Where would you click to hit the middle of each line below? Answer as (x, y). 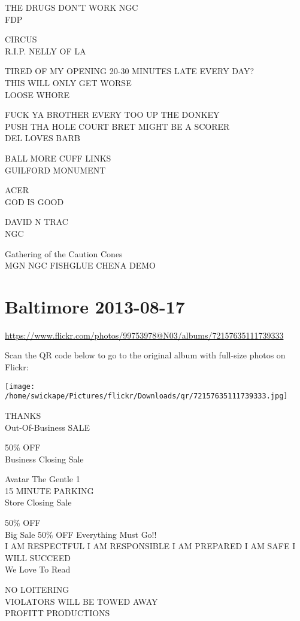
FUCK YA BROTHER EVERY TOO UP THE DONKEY (112, 115)
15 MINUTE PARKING (49, 490)
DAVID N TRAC (37, 222)
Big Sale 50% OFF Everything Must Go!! (81, 534)
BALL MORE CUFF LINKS (58, 158)
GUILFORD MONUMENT (55, 170)
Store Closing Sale (38, 502)
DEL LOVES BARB (43, 138)
